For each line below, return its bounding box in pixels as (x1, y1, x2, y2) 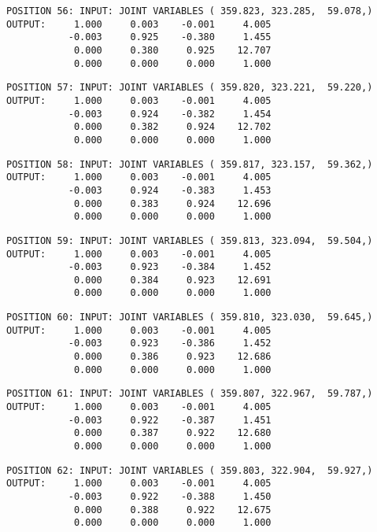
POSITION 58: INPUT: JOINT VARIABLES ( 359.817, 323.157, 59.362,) (6, 158, 373, 170)
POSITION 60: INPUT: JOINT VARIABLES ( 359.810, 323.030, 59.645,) (6, 312, 373, 323)
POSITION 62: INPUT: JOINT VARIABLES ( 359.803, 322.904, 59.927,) (6, 464, 373, 476)
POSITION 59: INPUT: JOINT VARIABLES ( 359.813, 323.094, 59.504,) (6, 235, 373, 246)
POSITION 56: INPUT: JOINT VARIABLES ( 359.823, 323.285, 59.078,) (6, 6, 373, 17)
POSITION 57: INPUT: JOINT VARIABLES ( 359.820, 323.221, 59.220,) (6, 82, 373, 94)
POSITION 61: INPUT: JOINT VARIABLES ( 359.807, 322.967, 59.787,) (6, 388, 373, 400)
